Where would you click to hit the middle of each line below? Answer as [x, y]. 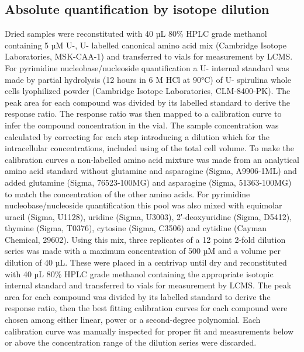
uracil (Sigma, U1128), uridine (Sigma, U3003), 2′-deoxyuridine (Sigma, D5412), [148, 216]
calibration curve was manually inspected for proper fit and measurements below [149, 331]
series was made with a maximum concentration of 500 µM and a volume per [143, 251]
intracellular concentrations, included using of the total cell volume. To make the [149, 148]
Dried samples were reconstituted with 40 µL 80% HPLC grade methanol [136, 34]
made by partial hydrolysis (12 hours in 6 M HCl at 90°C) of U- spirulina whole [148, 79]
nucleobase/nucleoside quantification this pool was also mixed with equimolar [144, 205]
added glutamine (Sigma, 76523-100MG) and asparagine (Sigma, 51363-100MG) [148, 182]
